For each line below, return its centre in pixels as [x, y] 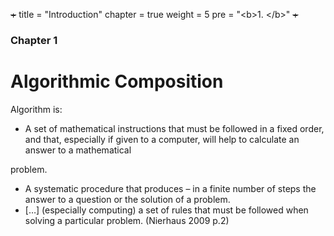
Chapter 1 [34, 40]
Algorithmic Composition [117, 81]
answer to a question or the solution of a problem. [127, 199]
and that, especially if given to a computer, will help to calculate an [162, 139]
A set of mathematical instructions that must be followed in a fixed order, [174, 128]
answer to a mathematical [78, 150]
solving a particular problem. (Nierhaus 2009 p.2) [127, 220]
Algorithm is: [36, 109]
